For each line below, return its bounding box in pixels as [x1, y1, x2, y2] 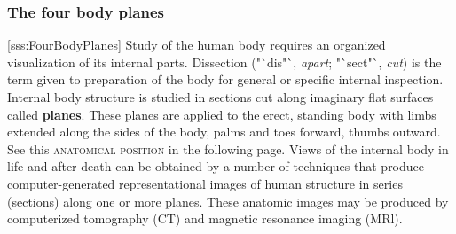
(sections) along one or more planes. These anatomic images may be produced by [7, 191, 449, 210]
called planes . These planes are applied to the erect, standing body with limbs [7, 105, 436, 123]
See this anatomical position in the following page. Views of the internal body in [7, 139, 449, 158]
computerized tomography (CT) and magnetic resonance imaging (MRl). [7, 209, 403, 228]
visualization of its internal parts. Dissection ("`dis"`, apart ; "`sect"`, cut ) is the [7, 52, 442, 71]
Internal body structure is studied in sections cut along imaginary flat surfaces [7, 88, 434, 105]
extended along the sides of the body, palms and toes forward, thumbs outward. [7, 122, 441, 141]
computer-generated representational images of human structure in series [7, 174, 403, 192]
